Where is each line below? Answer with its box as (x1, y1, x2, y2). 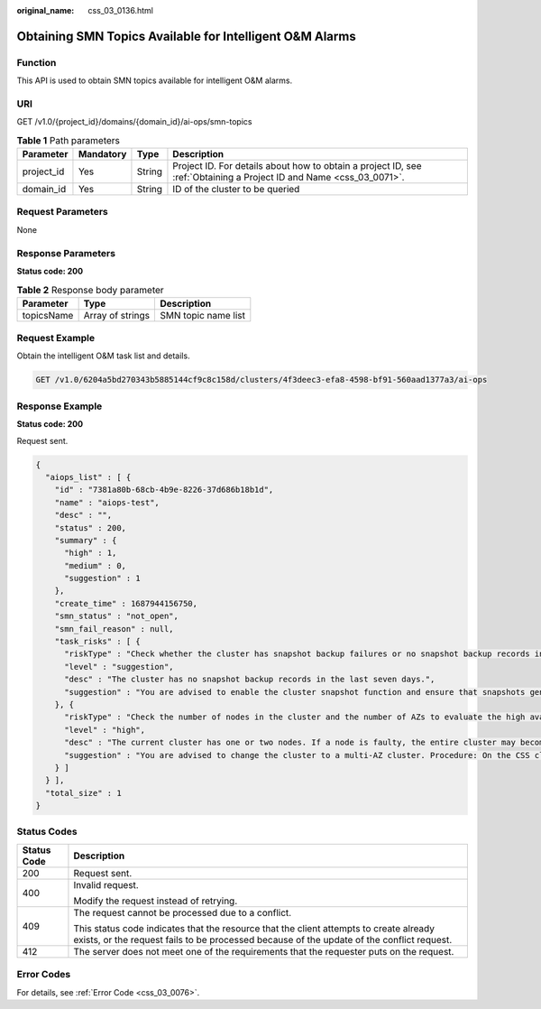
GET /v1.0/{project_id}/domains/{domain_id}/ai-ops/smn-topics (16, 116, 252, 127)
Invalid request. (73, 878, 139, 891)
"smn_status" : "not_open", (54, 611, 179, 622)
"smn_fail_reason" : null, (54, 624, 175, 634)
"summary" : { (54, 535, 117, 545)
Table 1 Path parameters (16, 134, 121, 146)
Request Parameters (16, 206, 108, 218)
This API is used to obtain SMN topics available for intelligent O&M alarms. (16, 75, 293, 86)
